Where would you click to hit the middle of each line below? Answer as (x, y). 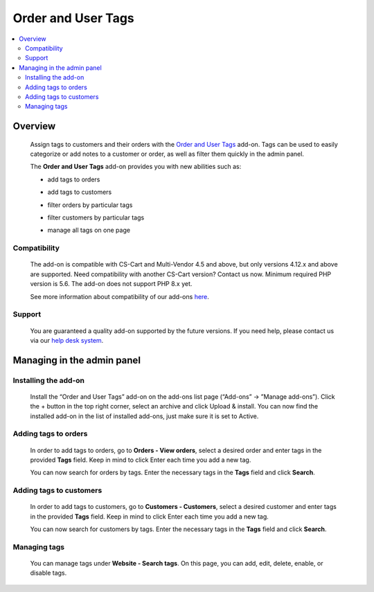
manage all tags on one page (89, 230)
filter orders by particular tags (90, 205)
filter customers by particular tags (96, 217)
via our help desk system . (67, 340)
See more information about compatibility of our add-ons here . (119, 296)
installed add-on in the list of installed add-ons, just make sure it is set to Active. (144, 416)
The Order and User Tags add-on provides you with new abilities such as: (136, 167)
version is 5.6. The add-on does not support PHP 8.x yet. (111, 284)
